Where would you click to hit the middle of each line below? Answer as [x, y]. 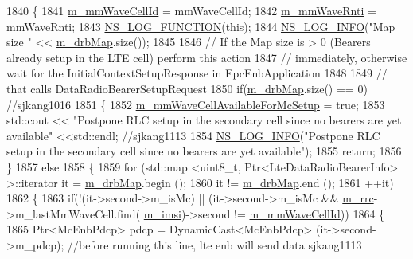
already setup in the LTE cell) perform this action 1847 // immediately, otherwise [207, 57]
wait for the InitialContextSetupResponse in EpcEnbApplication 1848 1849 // [197, 73]
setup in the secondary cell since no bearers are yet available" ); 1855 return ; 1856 [204, 151]
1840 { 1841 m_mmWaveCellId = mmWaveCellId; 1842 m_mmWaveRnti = [191, 10]
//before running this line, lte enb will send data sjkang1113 [215, 244]
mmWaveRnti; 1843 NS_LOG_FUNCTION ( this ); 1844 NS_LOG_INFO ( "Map [201, 26]
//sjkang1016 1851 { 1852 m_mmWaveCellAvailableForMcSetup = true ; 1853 [196, 104]
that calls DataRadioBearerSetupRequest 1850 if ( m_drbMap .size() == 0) [187, 88]
